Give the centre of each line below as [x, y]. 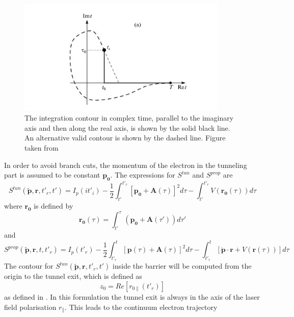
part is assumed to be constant [52, 175]
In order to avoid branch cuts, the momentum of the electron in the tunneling [126, 165]
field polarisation [30, 307]
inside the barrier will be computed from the [182, 266]
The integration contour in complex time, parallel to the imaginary [129, 118]
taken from [42, 147]
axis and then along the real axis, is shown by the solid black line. [127, 127]
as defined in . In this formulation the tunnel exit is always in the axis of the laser [132, 297]
